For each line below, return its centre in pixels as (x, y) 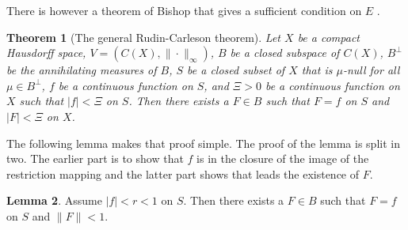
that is (317, 70)
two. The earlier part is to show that (95, 158)
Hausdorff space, (46, 53)
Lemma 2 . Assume (54, 200)
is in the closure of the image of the (283, 158)
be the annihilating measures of (82, 70)
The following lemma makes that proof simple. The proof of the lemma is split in (203, 143)
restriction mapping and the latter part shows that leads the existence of (183, 173)
